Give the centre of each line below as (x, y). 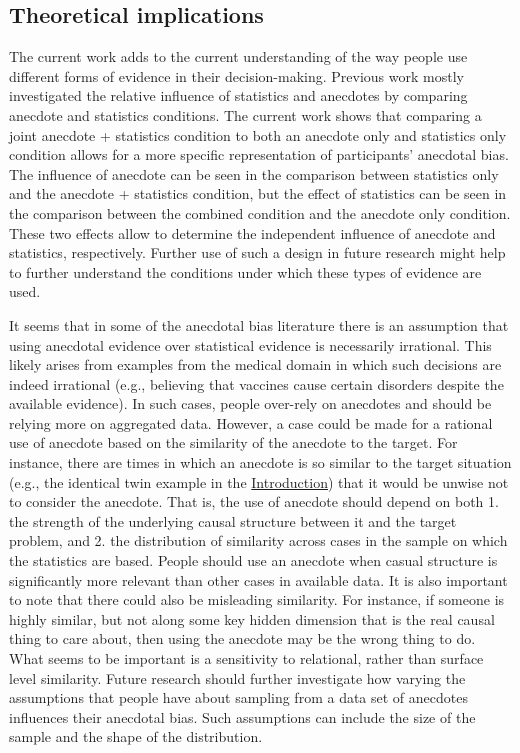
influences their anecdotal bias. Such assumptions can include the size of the (242, 716)
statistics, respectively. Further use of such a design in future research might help (257, 252)
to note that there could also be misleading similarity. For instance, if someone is (257, 599)
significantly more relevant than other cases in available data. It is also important (258, 579)
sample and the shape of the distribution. (136, 736)
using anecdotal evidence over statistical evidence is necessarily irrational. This (250, 344)
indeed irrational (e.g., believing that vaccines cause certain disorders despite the (256, 383)
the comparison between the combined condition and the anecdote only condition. (260, 212)
